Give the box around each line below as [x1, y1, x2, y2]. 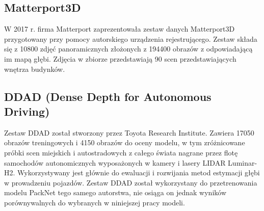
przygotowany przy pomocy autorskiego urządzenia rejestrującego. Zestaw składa [4, 33, 257, 44]
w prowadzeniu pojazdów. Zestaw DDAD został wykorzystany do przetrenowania [4, 177, 257, 188]
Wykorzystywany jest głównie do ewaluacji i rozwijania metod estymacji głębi [17, 167, 260, 178]
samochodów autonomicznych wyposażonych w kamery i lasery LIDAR [4, 157, 226, 168]
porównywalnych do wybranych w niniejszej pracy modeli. [4, 197, 185, 207]
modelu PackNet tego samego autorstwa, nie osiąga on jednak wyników [4, 187, 226, 198]
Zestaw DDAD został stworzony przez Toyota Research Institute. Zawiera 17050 [4, 127, 254, 138]
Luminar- [228, 157, 257, 168]
